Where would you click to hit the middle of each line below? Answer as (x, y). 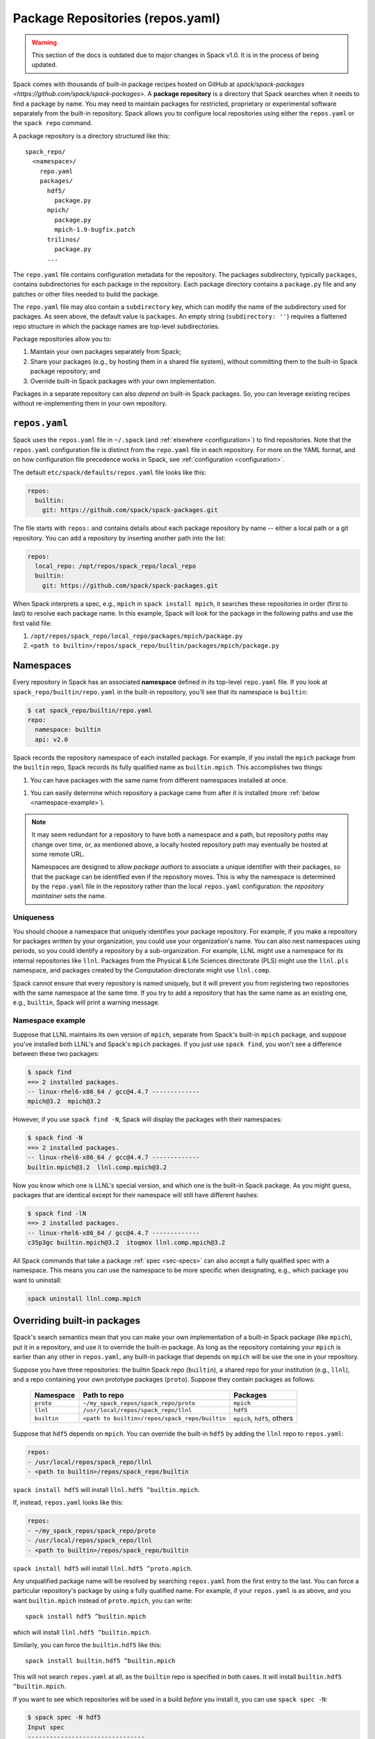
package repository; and (65, 371)
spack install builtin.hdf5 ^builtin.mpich (100, 1661)
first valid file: (32, 623)
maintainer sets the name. (69, 896)
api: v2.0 (52, 739)
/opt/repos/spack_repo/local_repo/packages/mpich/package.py (136, 636)
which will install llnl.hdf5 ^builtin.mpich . (82, 1632)
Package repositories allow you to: (62, 339)
